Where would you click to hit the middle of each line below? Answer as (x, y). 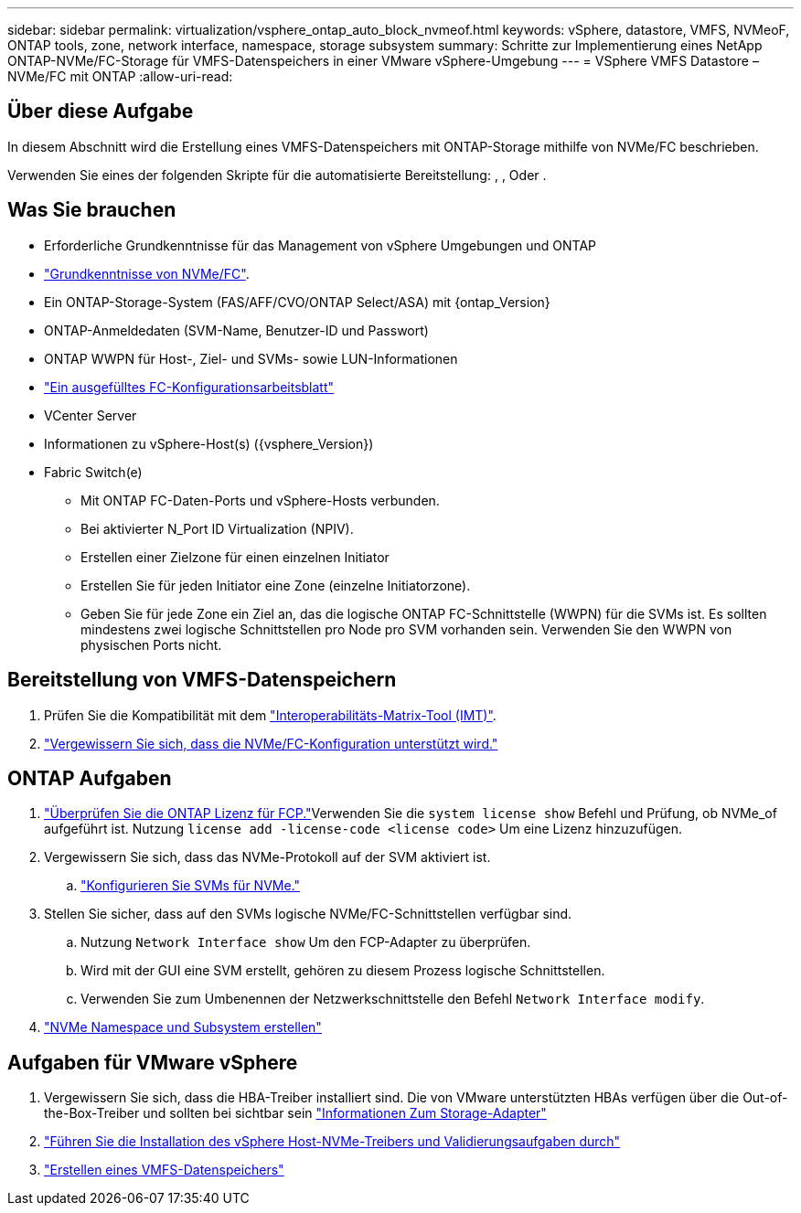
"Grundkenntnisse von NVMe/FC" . (147, 273)
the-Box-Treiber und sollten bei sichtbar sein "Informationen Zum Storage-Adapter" (295, 1113)
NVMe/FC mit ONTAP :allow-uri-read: (120, 76)
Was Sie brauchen (92, 210)
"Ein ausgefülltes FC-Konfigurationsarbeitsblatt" (189, 387)
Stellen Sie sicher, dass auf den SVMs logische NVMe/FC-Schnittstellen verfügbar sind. (308, 914)
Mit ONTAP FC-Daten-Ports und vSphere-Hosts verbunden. (260, 500)
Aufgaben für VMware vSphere (153, 1062)
